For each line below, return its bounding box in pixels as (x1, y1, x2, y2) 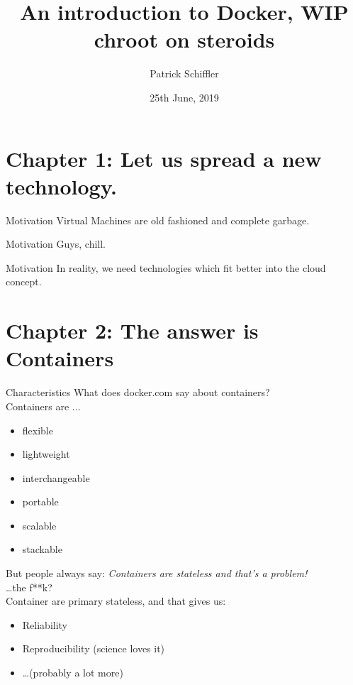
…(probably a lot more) (22, 665, 123, 680)
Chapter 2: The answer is (6, 316, 259, 345)
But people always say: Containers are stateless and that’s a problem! (6, 566, 308, 581)
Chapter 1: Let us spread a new (6, 143, 322, 172)
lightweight (22, 446, 70, 461)
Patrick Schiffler (150, 66, 219, 81)
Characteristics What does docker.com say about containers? (6, 385, 270, 400)
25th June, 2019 (150, 89, 219, 104)
